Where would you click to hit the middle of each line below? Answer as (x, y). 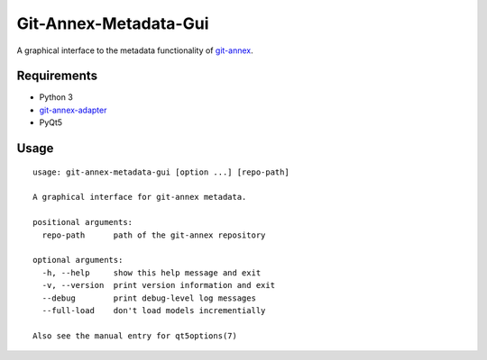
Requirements (57, 76)
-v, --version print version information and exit (158, 285)
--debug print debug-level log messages (149, 298)
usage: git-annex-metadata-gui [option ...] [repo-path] (161, 172)
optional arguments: (78, 260)
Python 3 (56, 97)
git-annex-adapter (73, 110)
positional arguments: (83, 222)
